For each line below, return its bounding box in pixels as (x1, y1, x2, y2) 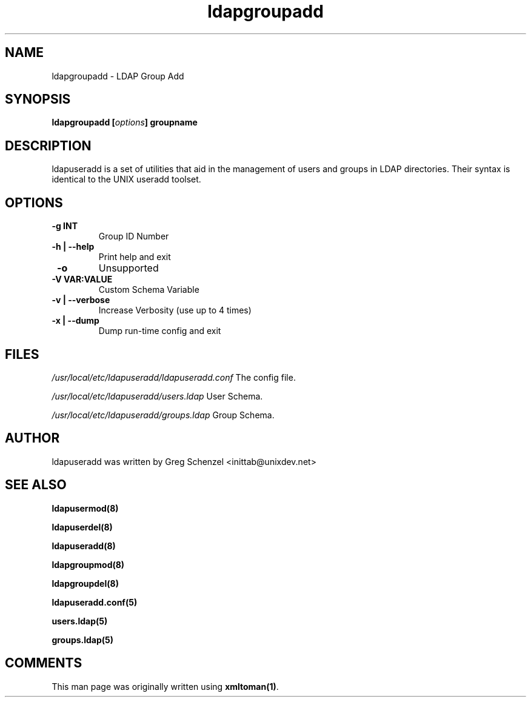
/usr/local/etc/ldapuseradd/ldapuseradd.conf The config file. (52, 372, 296, 383)
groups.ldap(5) (52, 634, 114, 645)
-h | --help (52, 241, 95, 252)
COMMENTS (5, 655, 82, 671)
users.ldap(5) (52, 615, 108, 626)
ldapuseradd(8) (52, 540, 116, 551)
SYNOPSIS (5, 92, 71, 107)
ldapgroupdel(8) (52, 578, 119, 589)
